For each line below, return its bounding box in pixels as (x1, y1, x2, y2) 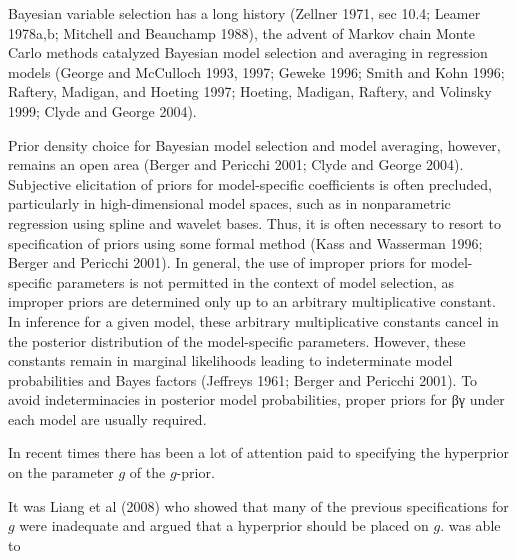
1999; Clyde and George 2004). (8, 100, 197, 121)
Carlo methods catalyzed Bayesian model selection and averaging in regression (8, 42, 488, 63)
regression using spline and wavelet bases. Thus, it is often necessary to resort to (8, 212, 501, 233)
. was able (440, 515, 501, 536)
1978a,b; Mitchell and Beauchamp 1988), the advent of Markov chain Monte (8, 22, 475, 43)
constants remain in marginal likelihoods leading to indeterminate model (8, 350, 453, 371)
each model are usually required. (8, 408, 207, 429)
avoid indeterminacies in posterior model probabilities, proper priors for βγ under (8, 389, 505, 410)
